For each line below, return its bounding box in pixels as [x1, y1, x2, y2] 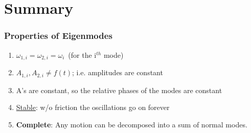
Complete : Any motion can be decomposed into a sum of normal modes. [16, 119, 247, 129]
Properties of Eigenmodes [4, 29, 112, 42]
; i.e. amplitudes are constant [72, 67, 163, 78]
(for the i [68, 49, 97, 60]
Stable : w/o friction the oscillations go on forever [16, 102, 170, 113]
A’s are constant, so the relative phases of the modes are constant [16, 84, 222, 95]
